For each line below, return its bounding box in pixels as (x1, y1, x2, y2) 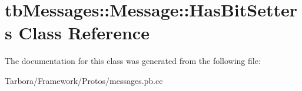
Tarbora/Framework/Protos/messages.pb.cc (5, 74, 163, 86)
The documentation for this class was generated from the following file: (5, 55, 261, 67)
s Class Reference (5, 21, 150, 45)
